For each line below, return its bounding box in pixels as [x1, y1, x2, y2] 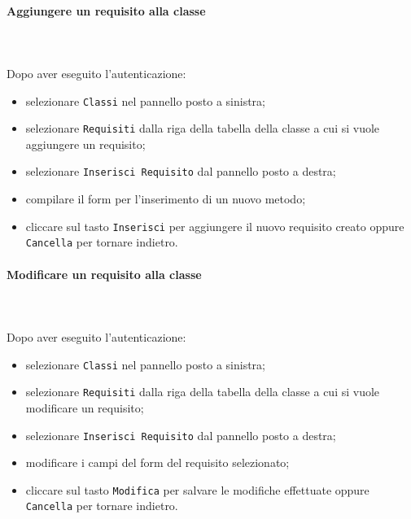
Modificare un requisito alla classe [7, 265, 202, 282]
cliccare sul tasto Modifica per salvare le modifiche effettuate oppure [25, 481, 369, 498]
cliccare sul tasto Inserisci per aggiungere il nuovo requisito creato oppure [25, 217, 404, 234]
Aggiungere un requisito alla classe [7, 2, 206, 19]
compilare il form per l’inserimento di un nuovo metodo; [25, 190, 306, 207]
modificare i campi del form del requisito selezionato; [25, 454, 290, 471]
